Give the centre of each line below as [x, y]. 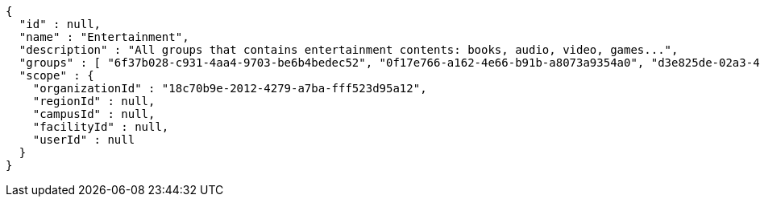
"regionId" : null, [94, 101]
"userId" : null [84, 140]
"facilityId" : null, [101, 127]
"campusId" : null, [94, 114]
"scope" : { [56, 75]
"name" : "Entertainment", [104, 37]
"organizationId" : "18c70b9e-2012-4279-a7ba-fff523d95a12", [230, 88]
